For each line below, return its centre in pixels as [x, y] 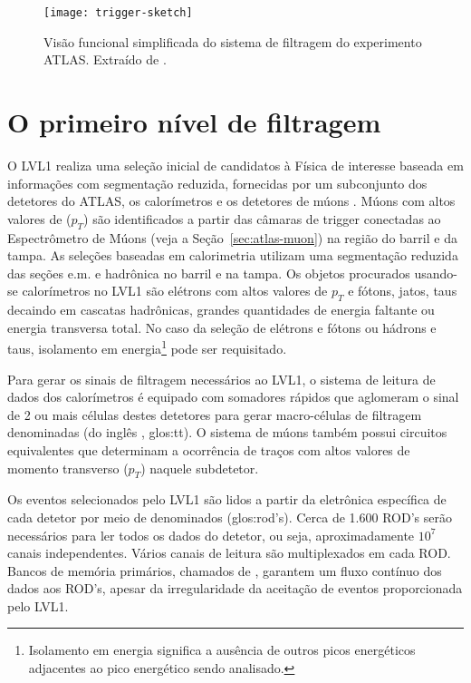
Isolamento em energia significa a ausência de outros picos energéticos [222, 650]
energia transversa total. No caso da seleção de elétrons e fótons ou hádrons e [222, 327]
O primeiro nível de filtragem [194, 122]
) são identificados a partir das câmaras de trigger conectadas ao [262, 218]
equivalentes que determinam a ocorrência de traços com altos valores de [209, 449]
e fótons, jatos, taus [403, 291]
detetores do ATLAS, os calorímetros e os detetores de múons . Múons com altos [231, 201]
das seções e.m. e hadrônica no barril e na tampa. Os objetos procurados [209, 273]
